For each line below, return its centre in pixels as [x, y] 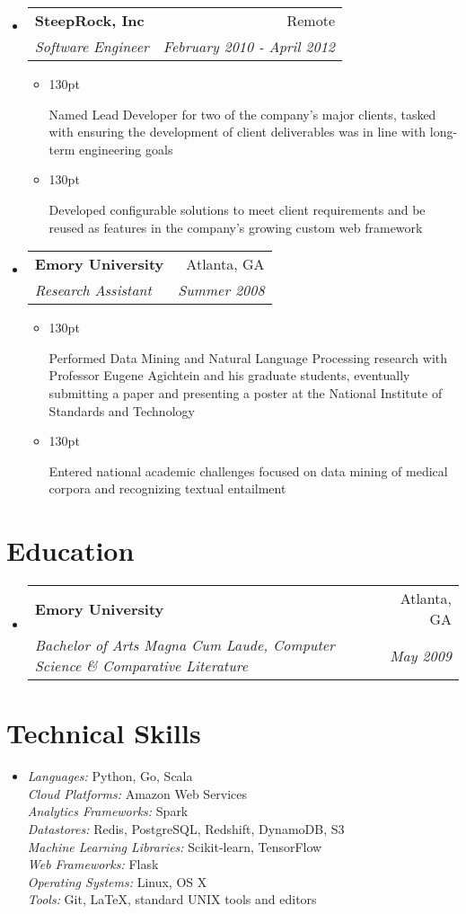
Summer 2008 [221, 290]
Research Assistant [93, 290]
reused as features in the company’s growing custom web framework [236, 227]
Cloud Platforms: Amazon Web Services [137, 793]
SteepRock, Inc [89, 20]
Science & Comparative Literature [141, 666]
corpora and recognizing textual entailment [167, 488]
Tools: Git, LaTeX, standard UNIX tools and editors [172, 899]
